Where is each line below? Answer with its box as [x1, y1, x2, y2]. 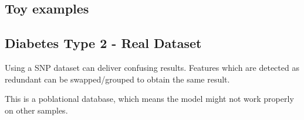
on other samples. [5, 104, 68, 116]
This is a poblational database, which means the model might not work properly [5, 92, 294, 105]
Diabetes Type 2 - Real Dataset [5, 34, 202, 52]
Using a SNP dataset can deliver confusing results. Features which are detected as [5, 61, 299, 73]
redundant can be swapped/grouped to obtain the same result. [5, 73, 230, 85]
